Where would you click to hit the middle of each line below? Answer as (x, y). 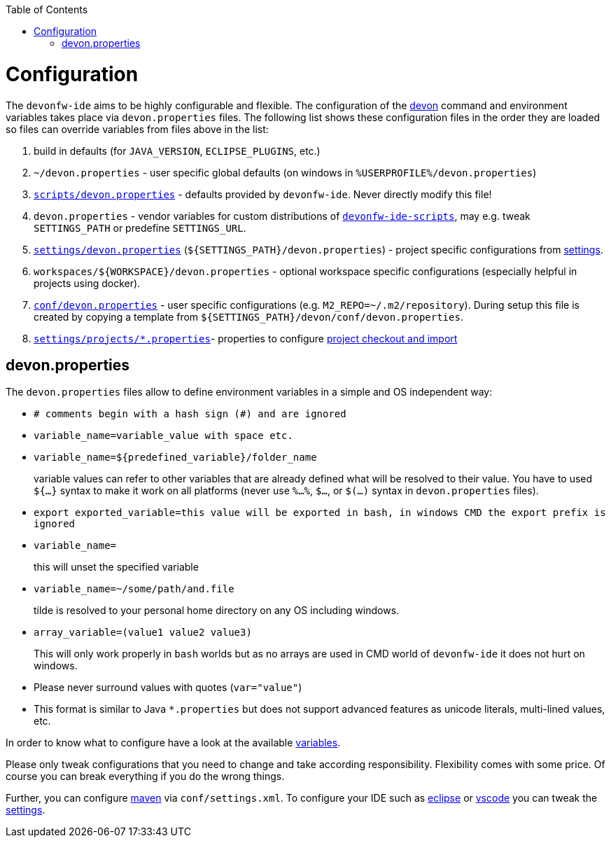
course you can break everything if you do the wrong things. (145, 776)
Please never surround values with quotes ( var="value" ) (168, 688)
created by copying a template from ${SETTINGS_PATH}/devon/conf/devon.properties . (248, 316)
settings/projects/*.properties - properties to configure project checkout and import (246, 338)
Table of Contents (47, 9)
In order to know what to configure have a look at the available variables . (173, 743)
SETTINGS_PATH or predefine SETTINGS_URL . (140, 228)
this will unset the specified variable (116, 567)
